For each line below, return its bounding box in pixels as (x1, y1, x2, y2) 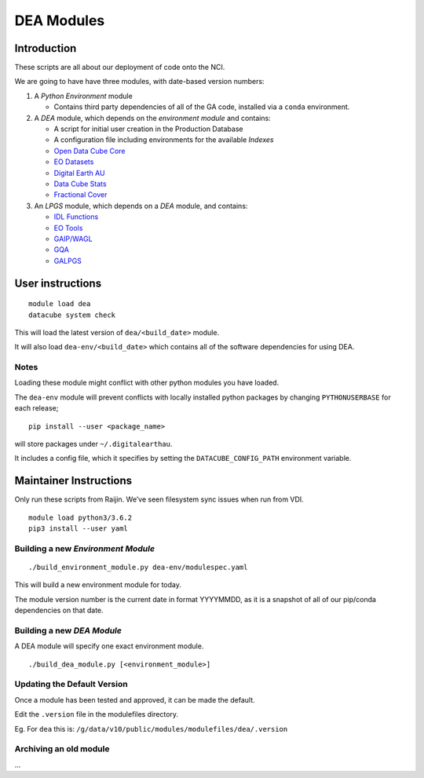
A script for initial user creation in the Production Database (53, 124, 243, 133)
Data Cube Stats (53, 179, 107, 188)
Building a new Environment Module (14, 542, 155, 553)
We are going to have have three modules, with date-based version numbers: (14, 77, 265, 86)
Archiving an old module (14, 743, 110, 754)
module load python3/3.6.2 (28, 513, 133, 522)
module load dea (28, 299, 91, 309)
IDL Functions (53, 212, 99, 221)
